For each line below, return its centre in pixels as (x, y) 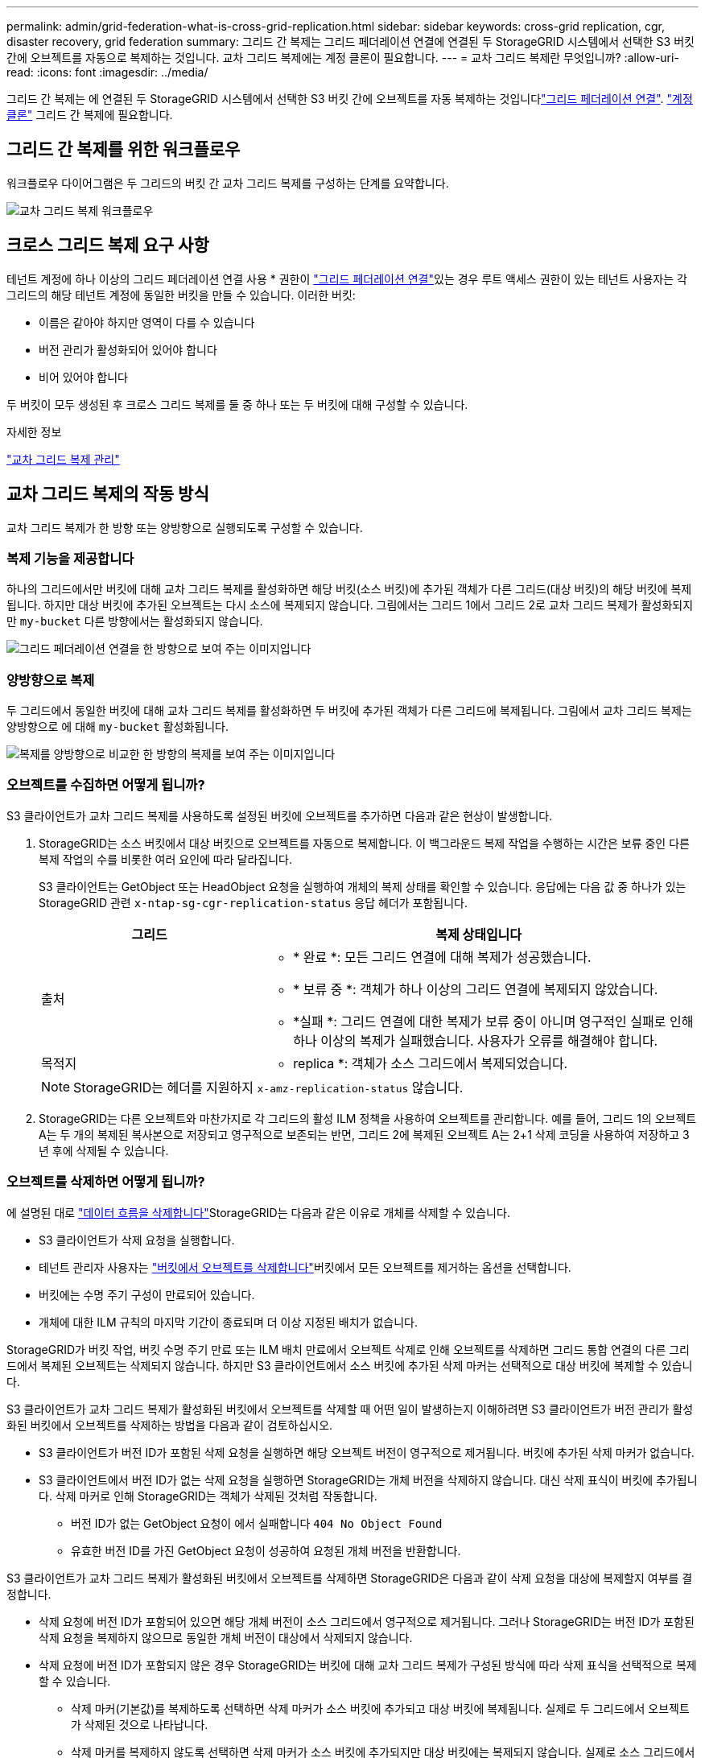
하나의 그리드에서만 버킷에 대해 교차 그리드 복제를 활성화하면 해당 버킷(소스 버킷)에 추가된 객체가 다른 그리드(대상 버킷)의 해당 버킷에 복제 (349, 589)
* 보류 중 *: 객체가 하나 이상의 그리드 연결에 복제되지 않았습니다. (476, 989)
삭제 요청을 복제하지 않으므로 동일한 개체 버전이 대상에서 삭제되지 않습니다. (226, 1637)
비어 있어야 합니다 (83, 377)
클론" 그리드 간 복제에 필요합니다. (90, 115)
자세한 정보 (34, 431)
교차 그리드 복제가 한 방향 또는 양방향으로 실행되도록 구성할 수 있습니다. (185, 527)
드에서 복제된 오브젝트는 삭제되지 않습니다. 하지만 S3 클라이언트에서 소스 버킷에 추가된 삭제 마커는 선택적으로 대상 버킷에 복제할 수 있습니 (350, 1365)
